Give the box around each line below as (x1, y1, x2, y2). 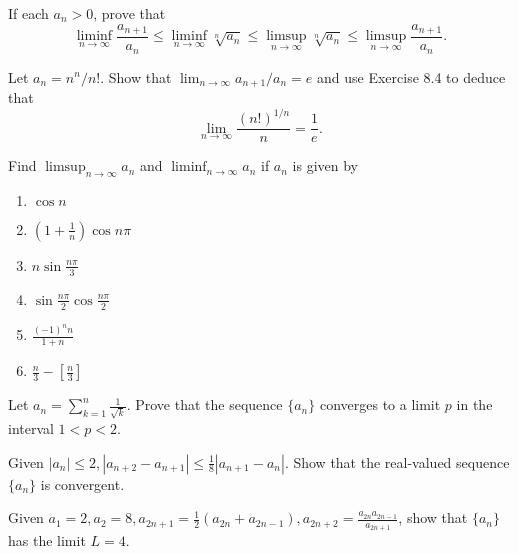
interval (8, 418, 54, 438)
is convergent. (40, 473, 125, 494)
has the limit (8, 530, 86, 551)
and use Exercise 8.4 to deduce (317, 66, 506, 87)
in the (456, 394, 493, 415)
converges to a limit (319, 394, 441, 415)
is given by (292, 155, 358, 176)
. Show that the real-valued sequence (284, 451, 510, 472)
